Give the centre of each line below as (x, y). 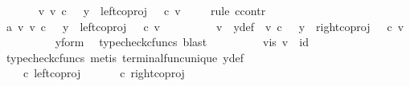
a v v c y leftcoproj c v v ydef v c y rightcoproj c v (205, 26)
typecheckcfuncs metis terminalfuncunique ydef (125, 57)
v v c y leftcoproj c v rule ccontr (152, 10)
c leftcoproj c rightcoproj (104, 73)
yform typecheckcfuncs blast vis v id (182, 42)
